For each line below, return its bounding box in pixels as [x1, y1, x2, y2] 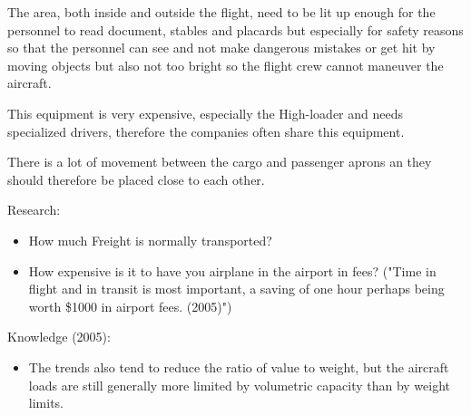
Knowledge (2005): [7, 327, 111, 346]
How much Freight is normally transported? [28, 230, 272, 249]
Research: [7, 200, 61, 219]
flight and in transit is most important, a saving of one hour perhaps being [28, 279, 445, 298]
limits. [28, 393, 64, 412]
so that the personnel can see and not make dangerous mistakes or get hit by [7, 38, 436, 57]
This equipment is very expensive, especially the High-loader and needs [7, 103, 404, 122]
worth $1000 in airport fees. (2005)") [28, 296, 232, 315]
